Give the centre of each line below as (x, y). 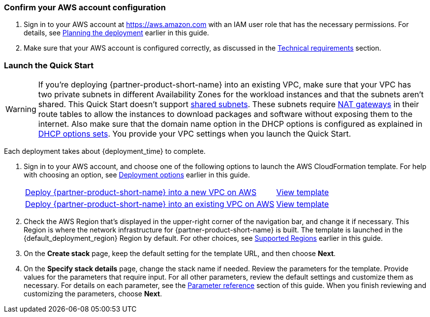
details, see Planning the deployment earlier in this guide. (116, 33)
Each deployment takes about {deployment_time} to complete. (105, 151)
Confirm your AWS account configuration (85, 7)
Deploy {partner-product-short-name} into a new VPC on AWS (141, 192)
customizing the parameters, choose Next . (93, 294)
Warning (21, 109)
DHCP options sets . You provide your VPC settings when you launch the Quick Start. (195, 134)
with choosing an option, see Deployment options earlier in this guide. (137, 175)
